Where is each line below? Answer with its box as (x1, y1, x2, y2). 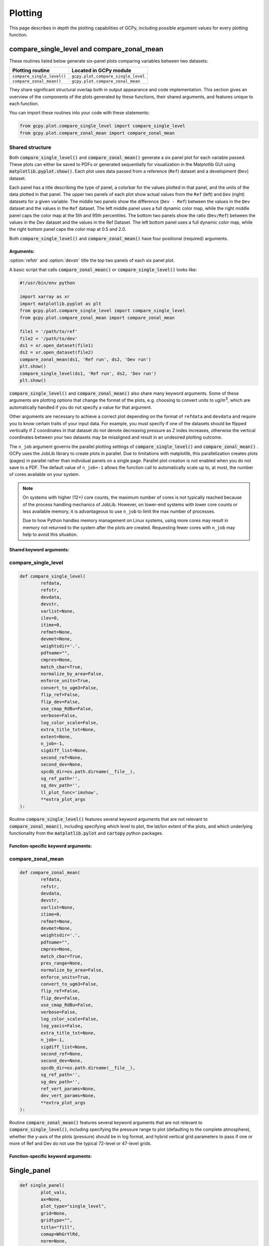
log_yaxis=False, (40, 1023, 83, 1029)
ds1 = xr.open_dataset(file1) (19, 343, 94, 348)
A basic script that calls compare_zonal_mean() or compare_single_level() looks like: (9, 267, 197, 273)
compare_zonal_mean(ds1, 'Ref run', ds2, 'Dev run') (19, 356, 151, 362)
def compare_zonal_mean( (19, 870, 81, 875)
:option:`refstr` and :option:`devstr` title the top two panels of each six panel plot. (9, 257, 175, 264)
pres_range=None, (40, 960, 83, 966)
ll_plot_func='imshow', (40, 789, 99, 795)
